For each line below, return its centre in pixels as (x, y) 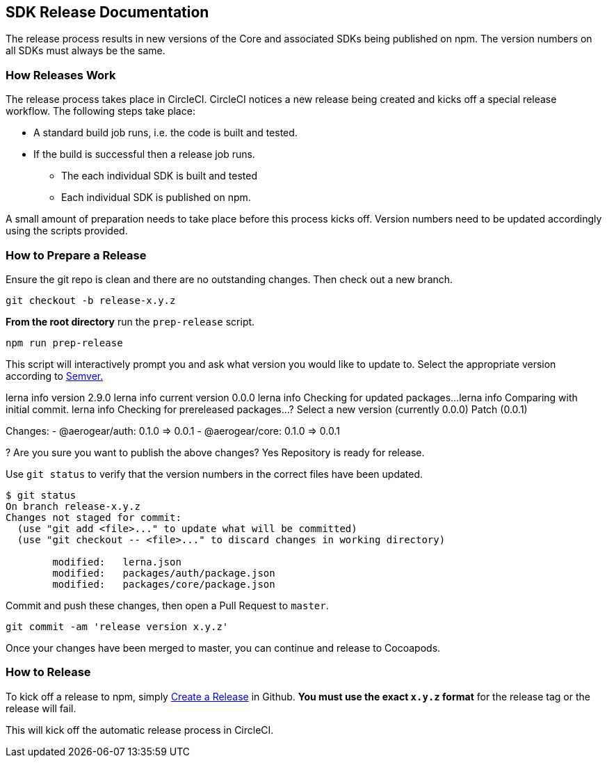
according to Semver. (55, 376)
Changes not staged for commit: (94, 517)
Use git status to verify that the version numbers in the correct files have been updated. (215, 474)
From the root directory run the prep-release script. (130, 321)
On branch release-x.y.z (73, 506)
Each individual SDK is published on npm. (156, 198)
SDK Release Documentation (107, 12)
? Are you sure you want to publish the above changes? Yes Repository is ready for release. (215, 452)
